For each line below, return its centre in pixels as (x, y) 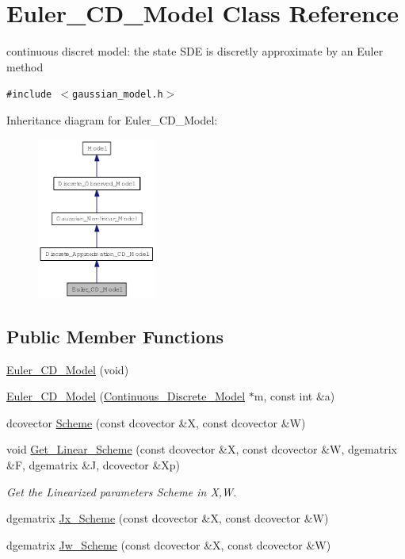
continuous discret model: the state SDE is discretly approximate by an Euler (195, 51)
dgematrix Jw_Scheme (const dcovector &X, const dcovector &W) (169, 544)
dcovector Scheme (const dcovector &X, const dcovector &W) (156, 422)
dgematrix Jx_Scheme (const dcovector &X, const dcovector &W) (168, 518)
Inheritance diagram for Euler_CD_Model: (112, 119)
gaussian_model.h (118, 95)
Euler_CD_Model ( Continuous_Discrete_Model (126, 396)
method (25, 66)
